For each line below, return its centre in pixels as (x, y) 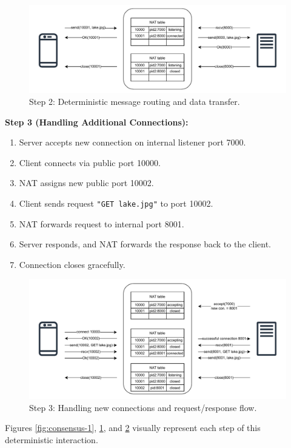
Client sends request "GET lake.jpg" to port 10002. (116, 203)
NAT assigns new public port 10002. (86, 183)
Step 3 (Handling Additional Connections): (97, 122)
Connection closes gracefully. (72, 264)
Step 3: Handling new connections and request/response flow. (143, 407)
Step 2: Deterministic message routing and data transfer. (135, 101)
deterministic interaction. (52, 440)
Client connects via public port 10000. (90, 162)
